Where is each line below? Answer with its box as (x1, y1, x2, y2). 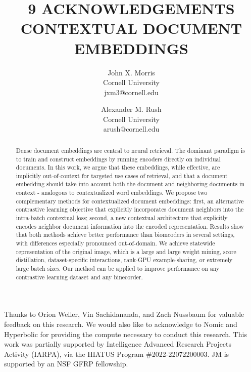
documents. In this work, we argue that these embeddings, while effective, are (16, 163, 220, 172)
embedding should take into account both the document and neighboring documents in (16, 180, 245, 188)
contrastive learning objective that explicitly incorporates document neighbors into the (16, 205, 244, 214)
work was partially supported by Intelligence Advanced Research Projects (4, 339, 232, 349)
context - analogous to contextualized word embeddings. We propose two (16, 188, 208, 197)
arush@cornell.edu (103, 123, 160, 134)
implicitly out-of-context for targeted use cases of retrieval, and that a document (16, 171, 228, 180)
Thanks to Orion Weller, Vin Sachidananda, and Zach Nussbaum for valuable (4, 309, 244, 319)
